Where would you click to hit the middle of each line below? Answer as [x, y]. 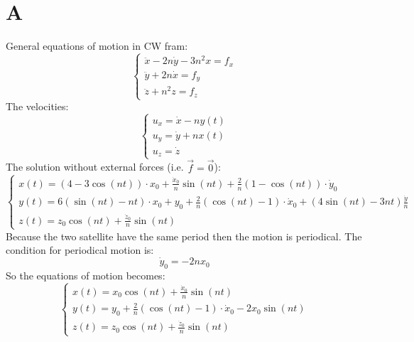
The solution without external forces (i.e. [95, 167]
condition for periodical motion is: [80, 250]
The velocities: [37, 106]
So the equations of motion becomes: [86, 275]
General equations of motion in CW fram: [97, 46]
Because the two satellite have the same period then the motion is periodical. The [184, 236]
